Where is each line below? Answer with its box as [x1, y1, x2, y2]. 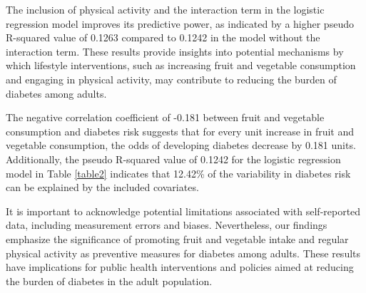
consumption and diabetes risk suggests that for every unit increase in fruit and [6, 123, 355, 138]
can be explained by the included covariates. [6, 180, 199, 195]
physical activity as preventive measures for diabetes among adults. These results [6, 245, 361, 260]
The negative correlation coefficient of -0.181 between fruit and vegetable [6, 110, 325, 125]
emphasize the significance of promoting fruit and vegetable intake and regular [6, 231, 349, 246]
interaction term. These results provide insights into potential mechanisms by [6, 43, 344, 58]
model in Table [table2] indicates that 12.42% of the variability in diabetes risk [6, 165, 351, 180]
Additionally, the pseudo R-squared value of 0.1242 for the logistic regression [6, 151, 341, 166]
